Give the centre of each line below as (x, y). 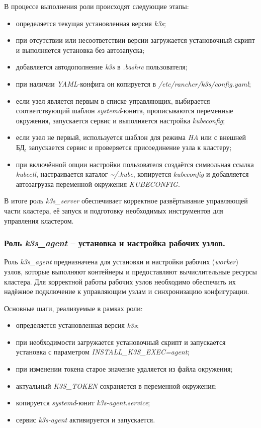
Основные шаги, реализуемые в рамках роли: (73, 308)
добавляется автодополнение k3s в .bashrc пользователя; (102, 67)
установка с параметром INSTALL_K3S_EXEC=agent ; (103, 352)
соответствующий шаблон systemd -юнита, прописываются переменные (124, 111)
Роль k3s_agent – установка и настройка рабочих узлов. (115, 243)
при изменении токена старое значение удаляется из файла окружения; (124, 369)
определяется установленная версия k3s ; (77, 325)
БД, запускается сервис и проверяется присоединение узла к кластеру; (124, 147)
